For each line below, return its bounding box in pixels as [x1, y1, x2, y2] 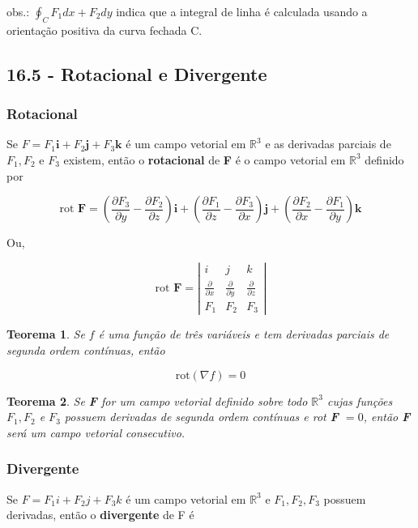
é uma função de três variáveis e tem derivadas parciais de [98, 326, 390, 343]
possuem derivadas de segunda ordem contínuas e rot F [64, 408, 339, 425]
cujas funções [326, 392, 393, 409]
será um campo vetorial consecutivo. [6, 424, 186, 441]
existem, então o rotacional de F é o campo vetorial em [63, 151, 346, 168]
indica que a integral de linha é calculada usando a [116, 3, 368, 19]
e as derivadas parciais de [265, 135, 391, 152]
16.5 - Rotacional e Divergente [6, 61, 267, 86]
